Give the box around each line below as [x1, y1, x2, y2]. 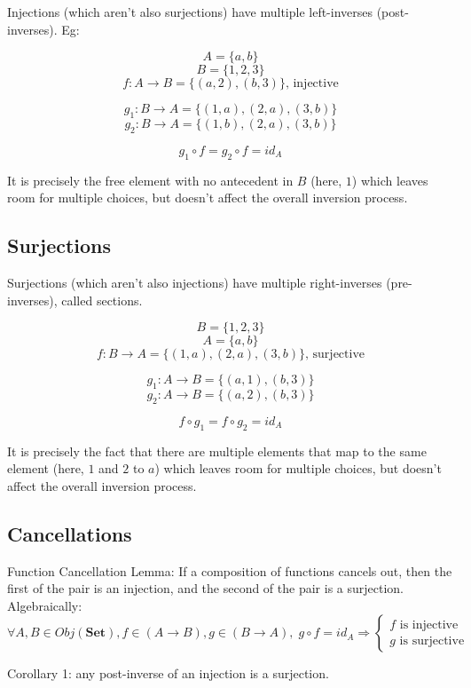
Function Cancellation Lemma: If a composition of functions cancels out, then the [7, 561, 452, 580]
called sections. [61, 290, 143, 309]
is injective [399, 619, 459, 632]
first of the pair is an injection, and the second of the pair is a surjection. [7, 579, 404, 597]
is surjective [399, 635, 465, 648]
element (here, [7, 459, 84, 478]
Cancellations [7, 519, 132, 547]
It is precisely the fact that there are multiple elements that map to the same [7, 441, 427, 460]
